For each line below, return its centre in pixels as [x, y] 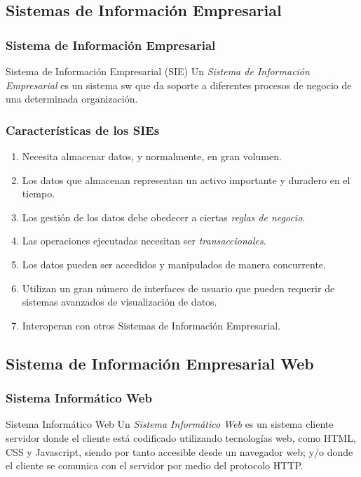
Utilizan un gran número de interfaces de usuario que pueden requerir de [178, 288]
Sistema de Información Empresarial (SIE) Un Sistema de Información [158, 71]
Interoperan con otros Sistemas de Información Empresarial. [151, 325]
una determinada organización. [72, 99]
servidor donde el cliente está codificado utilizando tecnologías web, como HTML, [181, 437]
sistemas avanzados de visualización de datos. [120, 302]
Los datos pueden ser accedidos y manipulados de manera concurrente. [174, 264]
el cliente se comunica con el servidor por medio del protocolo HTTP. [155, 465]
